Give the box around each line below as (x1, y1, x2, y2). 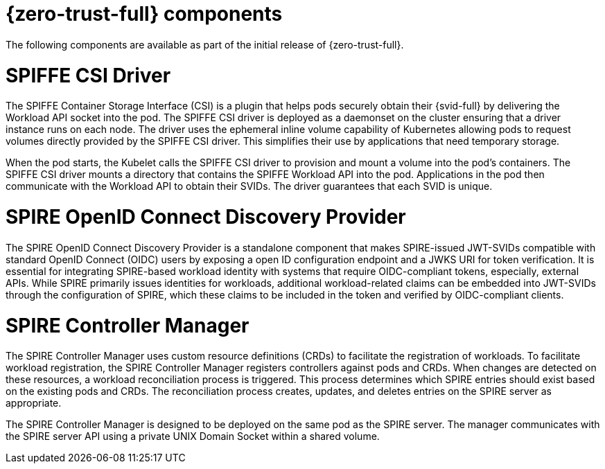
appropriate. (6, 397, 62, 409)
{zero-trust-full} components (6, 2, 283, 26)
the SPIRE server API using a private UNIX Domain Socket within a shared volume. (6, 430, 380, 443)
